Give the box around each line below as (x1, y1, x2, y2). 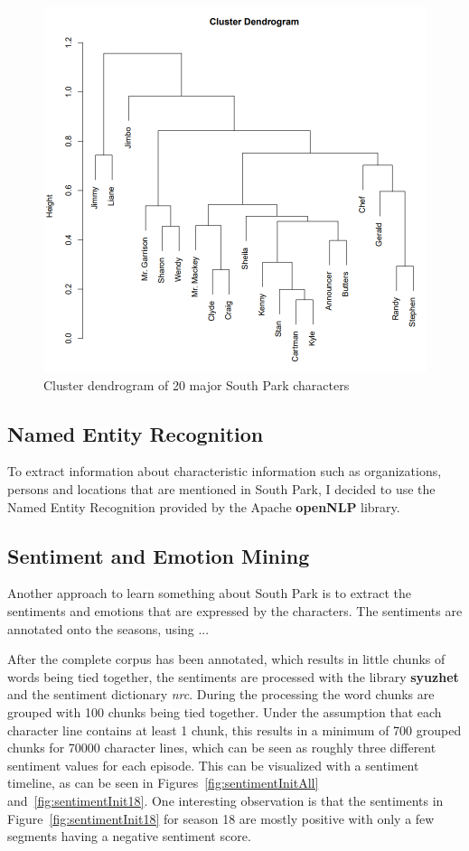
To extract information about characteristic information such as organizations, (7, 462, 442, 481)
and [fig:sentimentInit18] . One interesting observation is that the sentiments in (7, 790, 444, 809)
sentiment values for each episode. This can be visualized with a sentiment (7, 755, 419, 774)
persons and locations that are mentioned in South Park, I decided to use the (7, 479, 436, 498)
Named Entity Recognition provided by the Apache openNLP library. (7, 497, 400, 516)
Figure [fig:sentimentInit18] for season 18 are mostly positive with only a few (7, 809, 435, 828)
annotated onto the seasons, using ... (7, 619, 210, 638)
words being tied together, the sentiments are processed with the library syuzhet (7, 667, 459, 686)
